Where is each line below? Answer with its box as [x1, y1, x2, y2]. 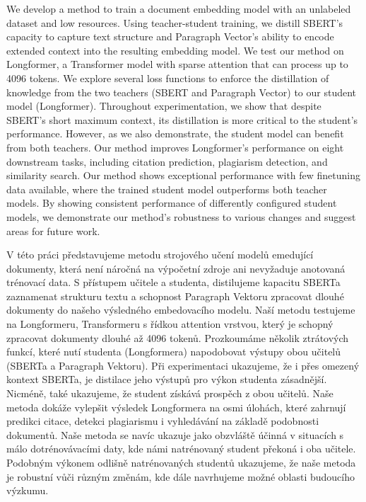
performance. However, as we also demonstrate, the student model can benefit [6, 126, 344, 141]
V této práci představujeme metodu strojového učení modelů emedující [6, 247, 314, 262]
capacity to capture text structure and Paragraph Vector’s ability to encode [6, 29, 334, 44]
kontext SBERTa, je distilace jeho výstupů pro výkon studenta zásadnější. [6, 372, 327, 387]
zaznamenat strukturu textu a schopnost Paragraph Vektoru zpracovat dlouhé [6, 288, 344, 303]
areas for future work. [6, 223, 100, 238]
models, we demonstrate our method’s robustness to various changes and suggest [6, 209, 356, 224]
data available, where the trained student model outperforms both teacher [6, 181, 327, 196]
